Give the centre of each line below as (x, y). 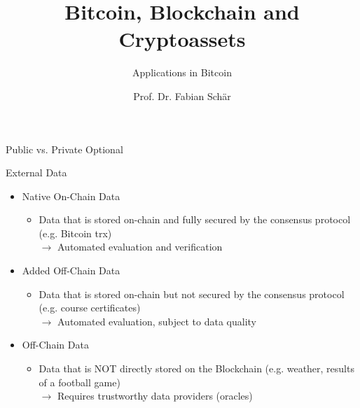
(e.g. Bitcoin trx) (75, 233)
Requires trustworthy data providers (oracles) (155, 396)
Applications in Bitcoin (182, 72)
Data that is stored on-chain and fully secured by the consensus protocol (195, 219)
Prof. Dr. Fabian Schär (182, 96)
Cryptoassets (182, 39)
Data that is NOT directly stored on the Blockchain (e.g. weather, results (196, 368)
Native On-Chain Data (71, 196)
